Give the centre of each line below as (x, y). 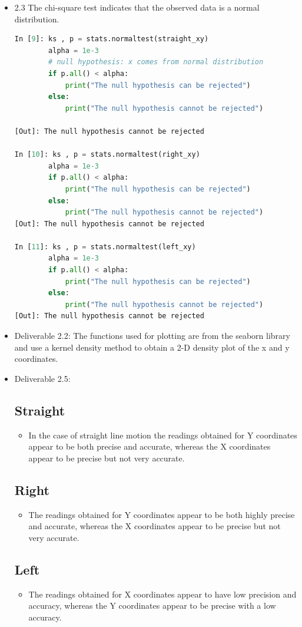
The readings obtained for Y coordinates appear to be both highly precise (162, 514)
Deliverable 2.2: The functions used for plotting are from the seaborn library (152, 336)
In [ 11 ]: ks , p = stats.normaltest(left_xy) (105, 247)
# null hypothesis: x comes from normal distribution (156, 62)
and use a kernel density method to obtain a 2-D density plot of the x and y (152, 347)
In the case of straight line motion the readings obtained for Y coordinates (163, 435)
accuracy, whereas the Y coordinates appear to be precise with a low (152, 605)
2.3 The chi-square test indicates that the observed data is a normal (137, 7)
